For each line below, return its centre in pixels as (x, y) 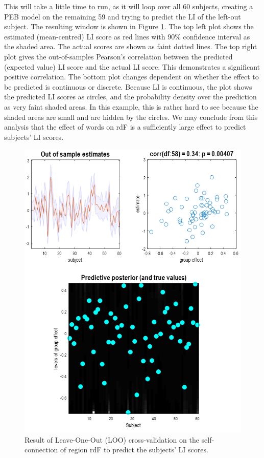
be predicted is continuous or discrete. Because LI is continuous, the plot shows (128, 86)
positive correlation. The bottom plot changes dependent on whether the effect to (131, 77)
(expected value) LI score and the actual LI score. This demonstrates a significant (132, 66)
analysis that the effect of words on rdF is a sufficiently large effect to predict (125, 127)
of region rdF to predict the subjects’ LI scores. (134, 450)
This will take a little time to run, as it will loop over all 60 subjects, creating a (129, 6)
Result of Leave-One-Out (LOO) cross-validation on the (112, 439)
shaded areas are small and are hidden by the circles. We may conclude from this (131, 117)
